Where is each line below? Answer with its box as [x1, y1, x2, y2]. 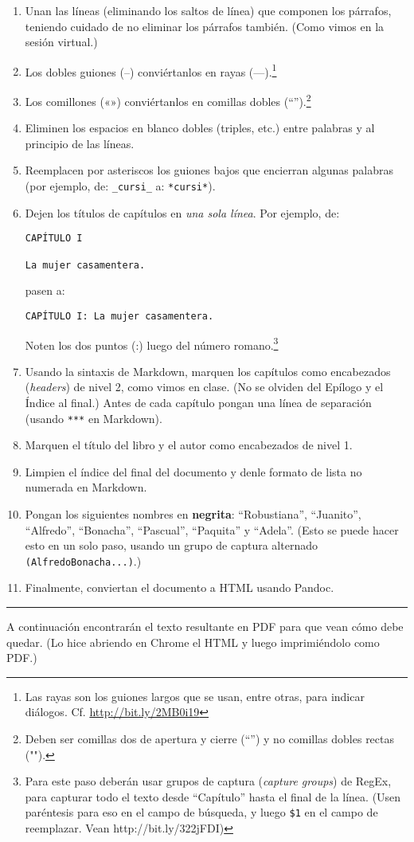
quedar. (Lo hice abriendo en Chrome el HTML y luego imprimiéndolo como [6, 633, 380, 650]
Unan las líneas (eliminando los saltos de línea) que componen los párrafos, [25, 2, 392, 18]
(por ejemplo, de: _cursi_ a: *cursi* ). [25, 178, 216, 194]
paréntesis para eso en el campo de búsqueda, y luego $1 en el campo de [25, 804, 378, 820]
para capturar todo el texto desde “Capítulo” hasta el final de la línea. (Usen [25, 788, 401, 805]
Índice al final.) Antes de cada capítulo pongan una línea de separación [25, 394, 372, 410]
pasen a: [25, 282, 65, 299]
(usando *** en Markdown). [25, 409, 162, 426]
